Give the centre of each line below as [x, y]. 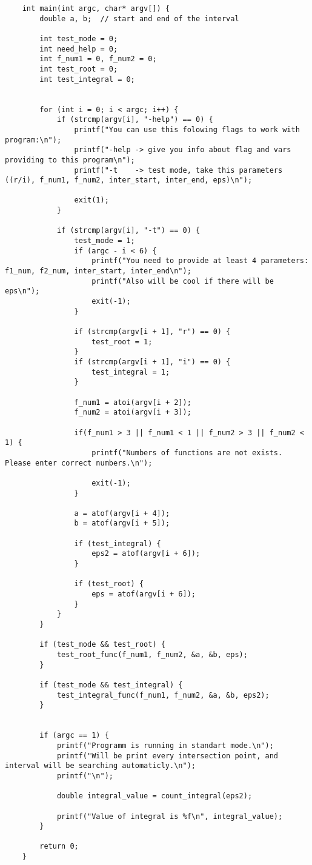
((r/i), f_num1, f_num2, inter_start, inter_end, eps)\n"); [129, 180]
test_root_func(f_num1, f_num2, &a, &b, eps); [152, 655]
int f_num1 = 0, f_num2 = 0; [98, 59]
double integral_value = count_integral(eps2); [154, 796]
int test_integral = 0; [87, 79]
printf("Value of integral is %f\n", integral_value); [170, 816]
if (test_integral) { [118, 543]
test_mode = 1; [105, 241]
